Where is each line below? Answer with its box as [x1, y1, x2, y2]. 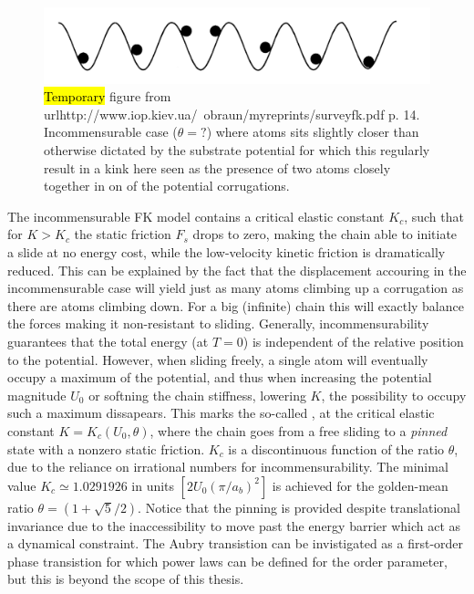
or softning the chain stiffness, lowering [88, 385, 306, 404]
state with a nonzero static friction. [7, 439, 205, 458]
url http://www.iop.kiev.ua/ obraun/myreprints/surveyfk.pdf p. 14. [44, 104, 420, 123]
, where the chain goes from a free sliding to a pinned [149, 421, 448, 440]
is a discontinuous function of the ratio [228, 439, 445, 458]
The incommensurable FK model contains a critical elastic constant [7, 206, 385, 225]
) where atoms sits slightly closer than [206, 122, 419, 141]
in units [131, 475, 175, 495]
